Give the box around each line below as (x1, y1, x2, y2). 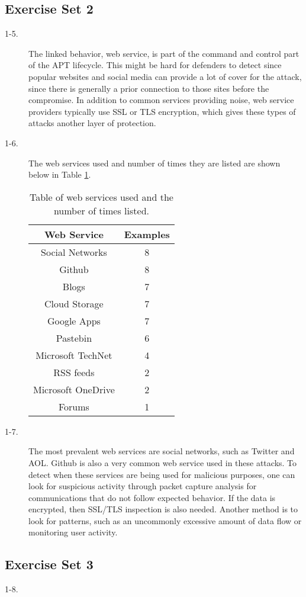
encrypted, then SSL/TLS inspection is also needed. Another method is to (28, 503, 298, 515)
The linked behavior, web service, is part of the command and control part (28, 47, 299, 59)
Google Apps (47, 313, 101, 328)
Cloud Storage (44, 296, 104, 310)
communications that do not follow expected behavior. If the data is (28, 491, 276, 503)
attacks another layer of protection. (28, 117, 156, 129)
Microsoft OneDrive (33, 382, 115, 396)
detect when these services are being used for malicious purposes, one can (28, 468, 295, 480)
